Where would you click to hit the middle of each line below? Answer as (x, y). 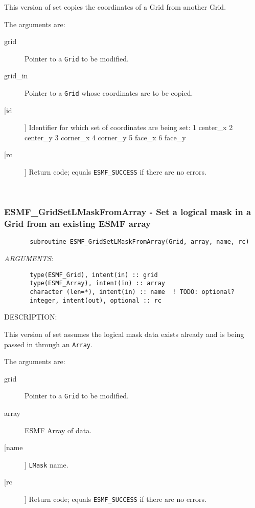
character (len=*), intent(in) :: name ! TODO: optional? (132, 292)
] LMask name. (47, 464)
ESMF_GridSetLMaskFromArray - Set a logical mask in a (128, 212)
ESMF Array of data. (58, 430)
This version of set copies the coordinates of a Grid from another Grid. (115, 7)
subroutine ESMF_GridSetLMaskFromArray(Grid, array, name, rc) (140, 242)
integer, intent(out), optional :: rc (96, 300)
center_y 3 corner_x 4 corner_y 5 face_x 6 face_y (105, 137)
